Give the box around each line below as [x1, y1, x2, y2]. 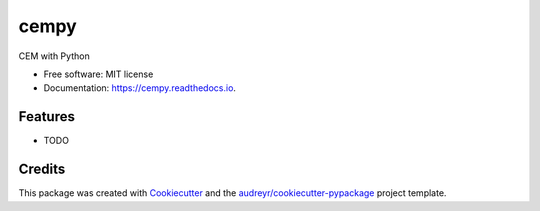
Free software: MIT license [43, 68, 154, 80]
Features [18, 108, 75, 125]
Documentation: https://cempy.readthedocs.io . [43, 82, 237, 94]
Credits [18, 161, 66, 178]
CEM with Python [18, 50, 90, 62]
